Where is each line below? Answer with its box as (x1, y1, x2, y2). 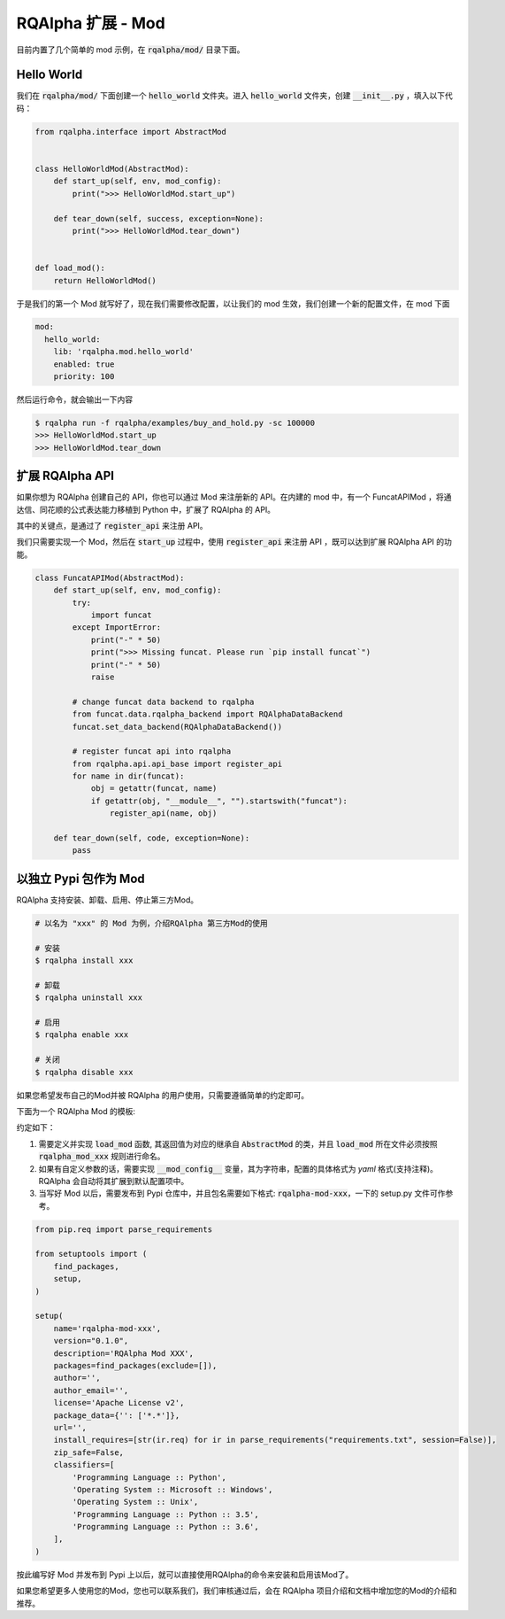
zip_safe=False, (53, 1447, 124, 1457)
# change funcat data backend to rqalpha (72, 696, 255, 707)
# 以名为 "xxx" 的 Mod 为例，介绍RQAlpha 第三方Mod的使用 (34, 918, 269, 928)
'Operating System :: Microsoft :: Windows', (72, 1484, 273, 1494)
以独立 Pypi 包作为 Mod (16, 871, 145, 886)
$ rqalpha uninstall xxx (34, 993, 143, 1003)
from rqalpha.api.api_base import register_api (72, 758, 283, 769)
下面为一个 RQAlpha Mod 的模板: (16, 1105, 136, 1116)
